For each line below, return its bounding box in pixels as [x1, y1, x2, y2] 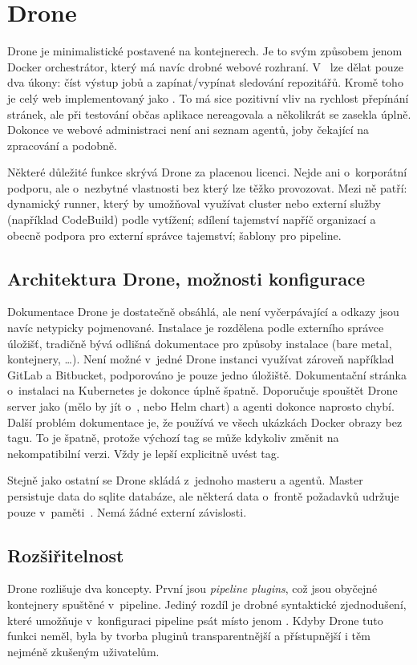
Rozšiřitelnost [7, 542, 124, 567]
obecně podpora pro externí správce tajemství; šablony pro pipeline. [7, 226, 342, 243]
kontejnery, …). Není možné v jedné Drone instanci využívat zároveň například [7, 351, 395, 367]
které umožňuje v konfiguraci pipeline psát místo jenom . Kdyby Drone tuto [7, 611, 383, 628]
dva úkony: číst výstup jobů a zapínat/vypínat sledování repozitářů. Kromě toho [7, 74, 403, 91]
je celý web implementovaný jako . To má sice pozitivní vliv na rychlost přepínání [7, 89, 409, 106]
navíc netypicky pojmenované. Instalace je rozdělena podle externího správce [7, 319, 384, 336]
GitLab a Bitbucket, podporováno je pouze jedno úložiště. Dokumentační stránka [7, 366, 407, 383]
